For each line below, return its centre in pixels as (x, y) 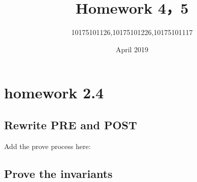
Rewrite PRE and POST (71, 124)
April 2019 (132, 49)
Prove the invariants (58, 173)
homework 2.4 (54, 93)
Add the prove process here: (47, 146)
